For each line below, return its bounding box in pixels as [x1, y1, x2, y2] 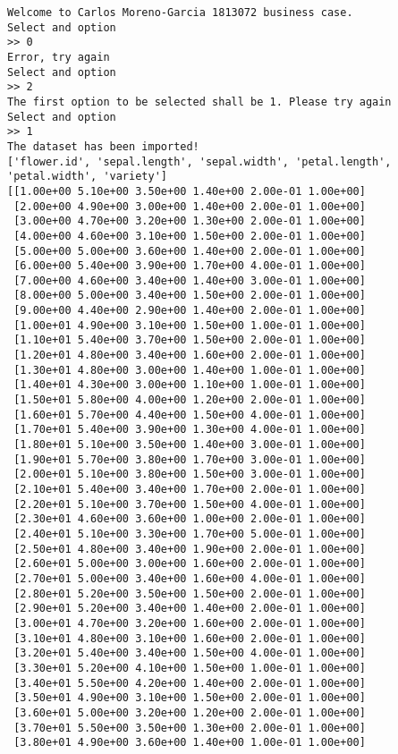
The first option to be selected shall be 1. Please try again [7, 95, 392, 108]
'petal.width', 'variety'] [7, 170, 167, 183]
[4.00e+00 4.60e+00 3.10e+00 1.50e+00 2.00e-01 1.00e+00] [13, 229, 366, 242]
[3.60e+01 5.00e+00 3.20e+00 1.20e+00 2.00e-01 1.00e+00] [13, 706, 366, 719]
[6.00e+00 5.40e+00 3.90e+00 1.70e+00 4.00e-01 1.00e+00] [13, 259, 366, 273]
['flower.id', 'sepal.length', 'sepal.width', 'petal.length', [7, 155, 392, 168]
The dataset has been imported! [7, 140, 199, 153]
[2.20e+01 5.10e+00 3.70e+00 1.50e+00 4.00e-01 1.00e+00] [13, 497, 366, 511]
